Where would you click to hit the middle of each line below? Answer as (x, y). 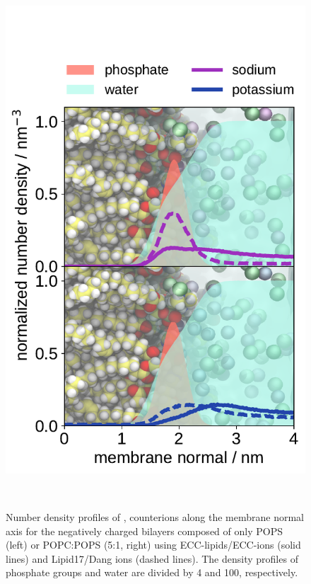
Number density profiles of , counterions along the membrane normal (155, 517)
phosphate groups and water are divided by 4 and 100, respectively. (152, 572)
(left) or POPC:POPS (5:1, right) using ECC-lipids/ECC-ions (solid (153, 545)
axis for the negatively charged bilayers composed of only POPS (144, 531)
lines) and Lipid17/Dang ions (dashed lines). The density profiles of (152, 558)
